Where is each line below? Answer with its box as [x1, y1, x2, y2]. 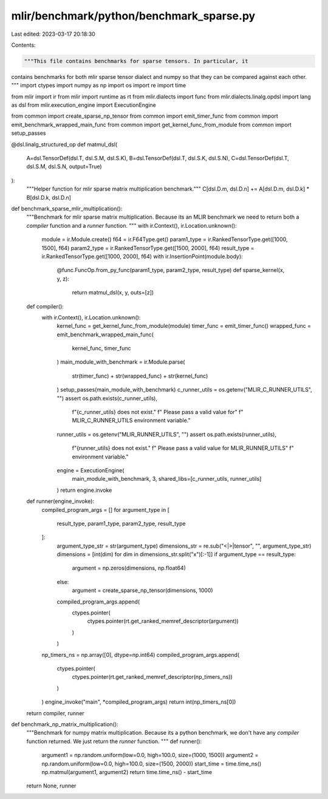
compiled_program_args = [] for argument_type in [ [41, 506, 170, 513]
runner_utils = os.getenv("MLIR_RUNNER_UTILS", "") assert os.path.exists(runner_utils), [56, 430, 276, 438]
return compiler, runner [26, 709, 84, 716]
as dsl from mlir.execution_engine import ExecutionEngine [11, 101, 156, 109]
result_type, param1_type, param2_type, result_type [56, 520, 186, 527]
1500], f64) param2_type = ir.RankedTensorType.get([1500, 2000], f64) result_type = [41, 244, 255, 251]
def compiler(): [26, 302, 64, 310]
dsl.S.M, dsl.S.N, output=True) [26, 163, 103, 170]
